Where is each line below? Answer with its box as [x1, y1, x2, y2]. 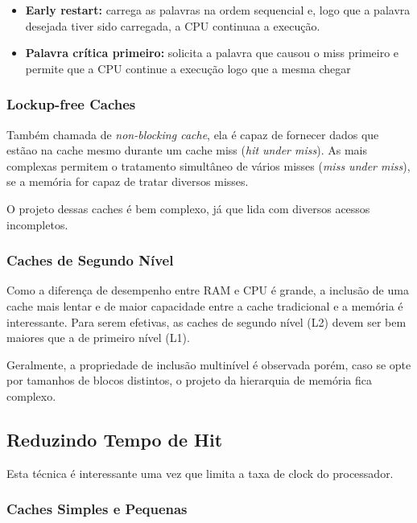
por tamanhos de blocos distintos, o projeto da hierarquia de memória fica [6, 372, 372, 389]
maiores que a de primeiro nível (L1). [6, 329, 190, 346]
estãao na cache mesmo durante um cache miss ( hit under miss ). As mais [6, 142, 367, 159]
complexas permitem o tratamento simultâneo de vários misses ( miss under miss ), [6, 157, 411, 174]
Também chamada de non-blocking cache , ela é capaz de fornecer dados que [6, 126, 379, 142]
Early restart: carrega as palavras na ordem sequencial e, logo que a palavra [25, 2, 411, 18]
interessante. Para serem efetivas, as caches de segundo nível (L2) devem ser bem [6, 313, 407, 330]
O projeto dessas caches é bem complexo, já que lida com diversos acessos [6, 200, 370, 216]
